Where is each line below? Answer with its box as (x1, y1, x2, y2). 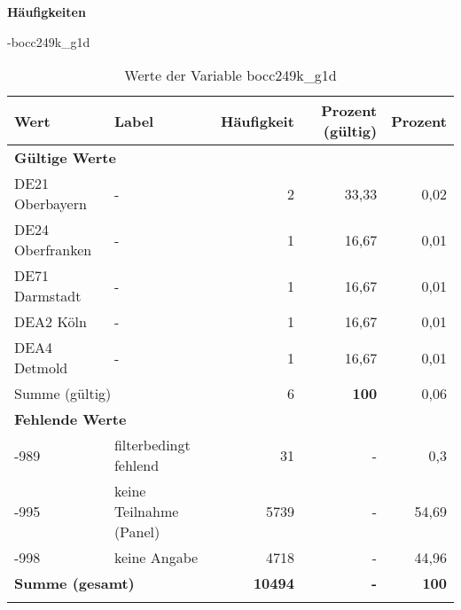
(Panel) (113, 521, 160, 543)
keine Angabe (113, 547, 199, 568)
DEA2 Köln (14, 311, 87, 332)
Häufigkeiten (7, 3, 86, 20)
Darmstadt (14, 285, 82, 307)
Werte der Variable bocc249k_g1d (124, 65, 337, 86)
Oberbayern (14, 193, 87, 215)
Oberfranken (14, 239, 92, 261)
